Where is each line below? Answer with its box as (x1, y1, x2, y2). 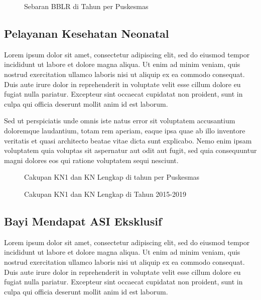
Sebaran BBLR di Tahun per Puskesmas (24, 1, 149, 11)
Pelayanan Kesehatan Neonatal (4, 25, 169, 41)
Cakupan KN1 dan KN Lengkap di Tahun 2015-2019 (24, 188, 187, 199)
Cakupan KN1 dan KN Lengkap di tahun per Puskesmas (24, 172, 200, 182)
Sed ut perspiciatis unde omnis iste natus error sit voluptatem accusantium (4, 115, 235, 126)
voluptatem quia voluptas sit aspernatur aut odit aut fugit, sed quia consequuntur (4, 145, 257, 156)
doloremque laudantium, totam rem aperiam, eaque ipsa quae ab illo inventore (4, 125, 245, 135)
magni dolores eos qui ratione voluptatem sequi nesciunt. (4, 155, 179, 165)
